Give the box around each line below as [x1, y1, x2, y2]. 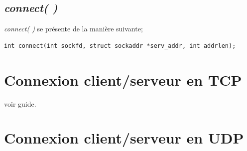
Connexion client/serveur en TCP [4, 69, 242, 90]
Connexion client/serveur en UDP [4, 128, 244, 148]
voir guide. [4, 98, 36, 109]
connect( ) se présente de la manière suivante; [4, 23, 143, 34]
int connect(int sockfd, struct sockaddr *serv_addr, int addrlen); [4, 42, 236, 49]
